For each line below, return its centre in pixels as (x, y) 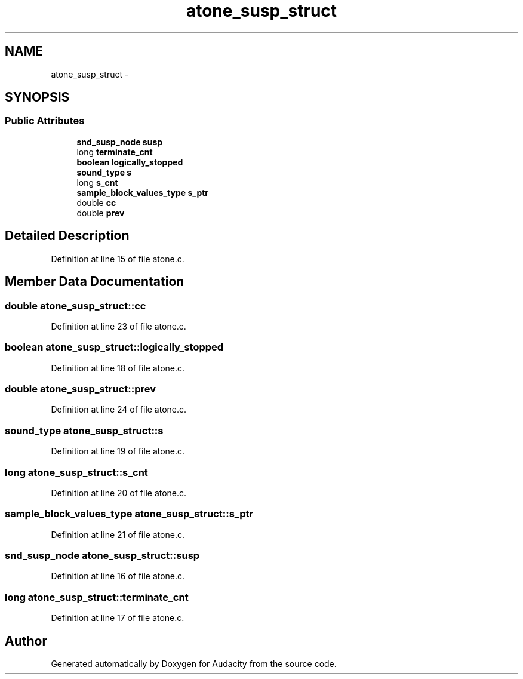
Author (26, 641)
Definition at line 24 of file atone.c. (119, 410)
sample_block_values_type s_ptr (143, 192)
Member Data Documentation (95, 282)
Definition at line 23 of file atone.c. (119, 326)
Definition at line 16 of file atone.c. (118, 576)
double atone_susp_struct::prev (80, 389)
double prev (101, 213)
